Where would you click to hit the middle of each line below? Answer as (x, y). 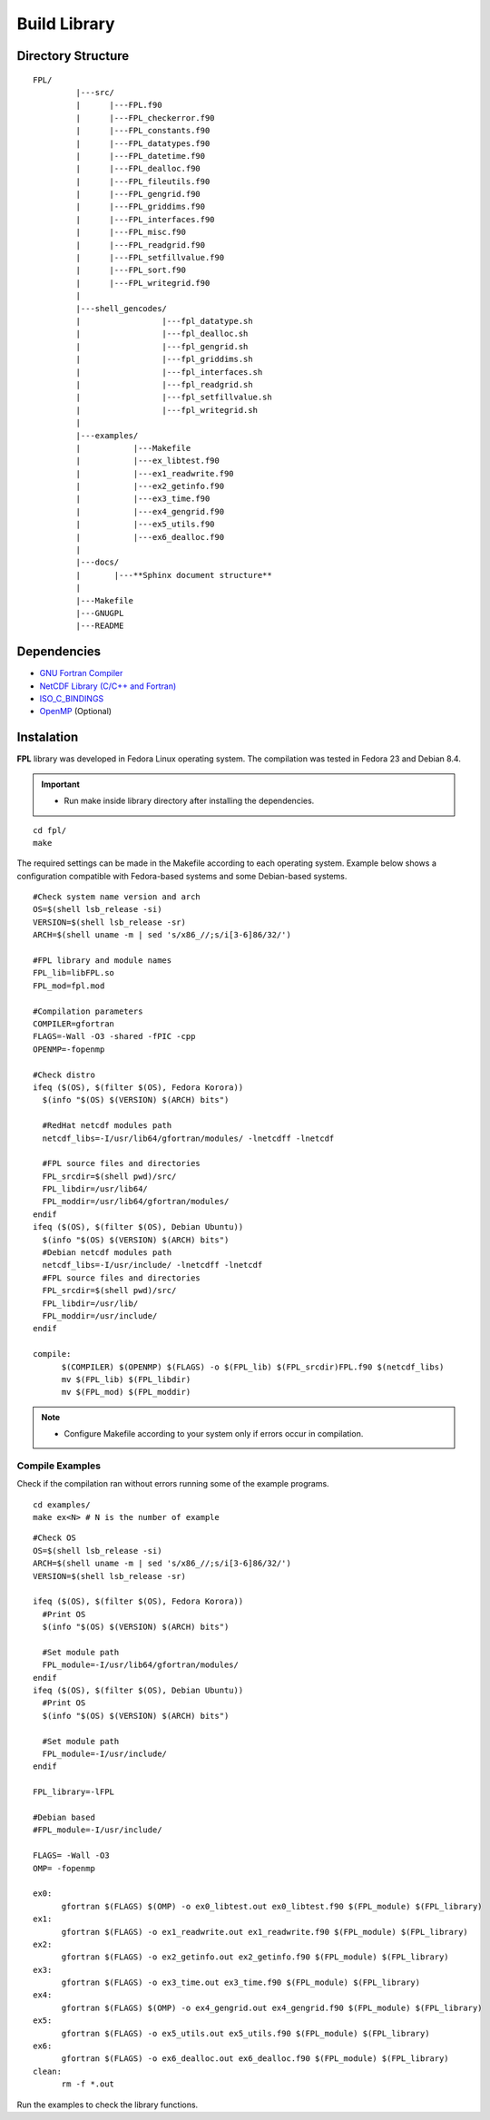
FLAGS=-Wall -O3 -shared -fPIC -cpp (114, 1036)
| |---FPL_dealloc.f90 (138, 169)
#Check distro (64, 1075)
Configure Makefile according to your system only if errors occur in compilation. (214, 1434)
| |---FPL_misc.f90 (131, 232)
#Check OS (54, 1538)
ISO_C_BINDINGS (72, 699)
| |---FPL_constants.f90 (143, 131)
